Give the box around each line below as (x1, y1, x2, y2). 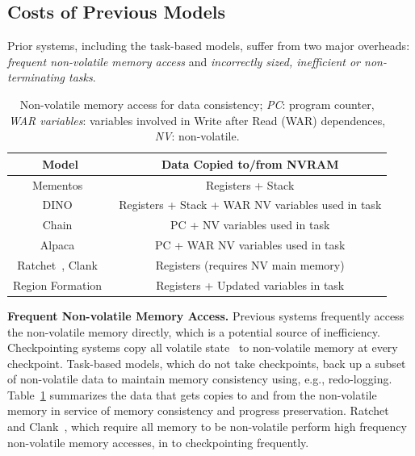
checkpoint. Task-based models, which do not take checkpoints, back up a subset (7, 354, 406, 371)
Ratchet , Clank (17, 256, 98, 273)
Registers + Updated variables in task (156, 276, 345, 293)
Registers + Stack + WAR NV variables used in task (119, 196, 382, 213)
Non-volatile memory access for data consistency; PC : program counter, (19, 95, 375, 112)
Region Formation (13, 276, 103, 293)
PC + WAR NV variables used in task (154, 236, 346, 253)
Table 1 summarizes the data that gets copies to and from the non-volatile (7, 386, 377, 403)
